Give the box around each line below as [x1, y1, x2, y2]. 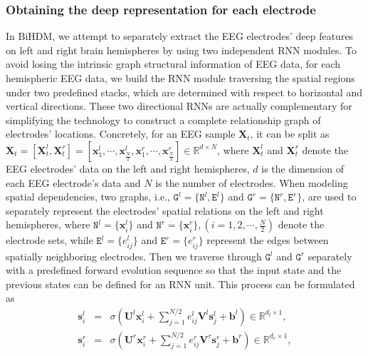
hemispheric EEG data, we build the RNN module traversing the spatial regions [6, 71, 355, 85]
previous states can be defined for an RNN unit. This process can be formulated [6, 276, 355, 291]
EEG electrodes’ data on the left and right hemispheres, [6, 161, 250, 176]
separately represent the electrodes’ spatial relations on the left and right [6, 203, 324, 218]
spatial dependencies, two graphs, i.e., [6, 189, 170, 204]
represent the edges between [206, 233, 329, 248]
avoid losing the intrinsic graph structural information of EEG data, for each [6, 56, 341, 71]
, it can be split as [250, 126, 330, 141]
